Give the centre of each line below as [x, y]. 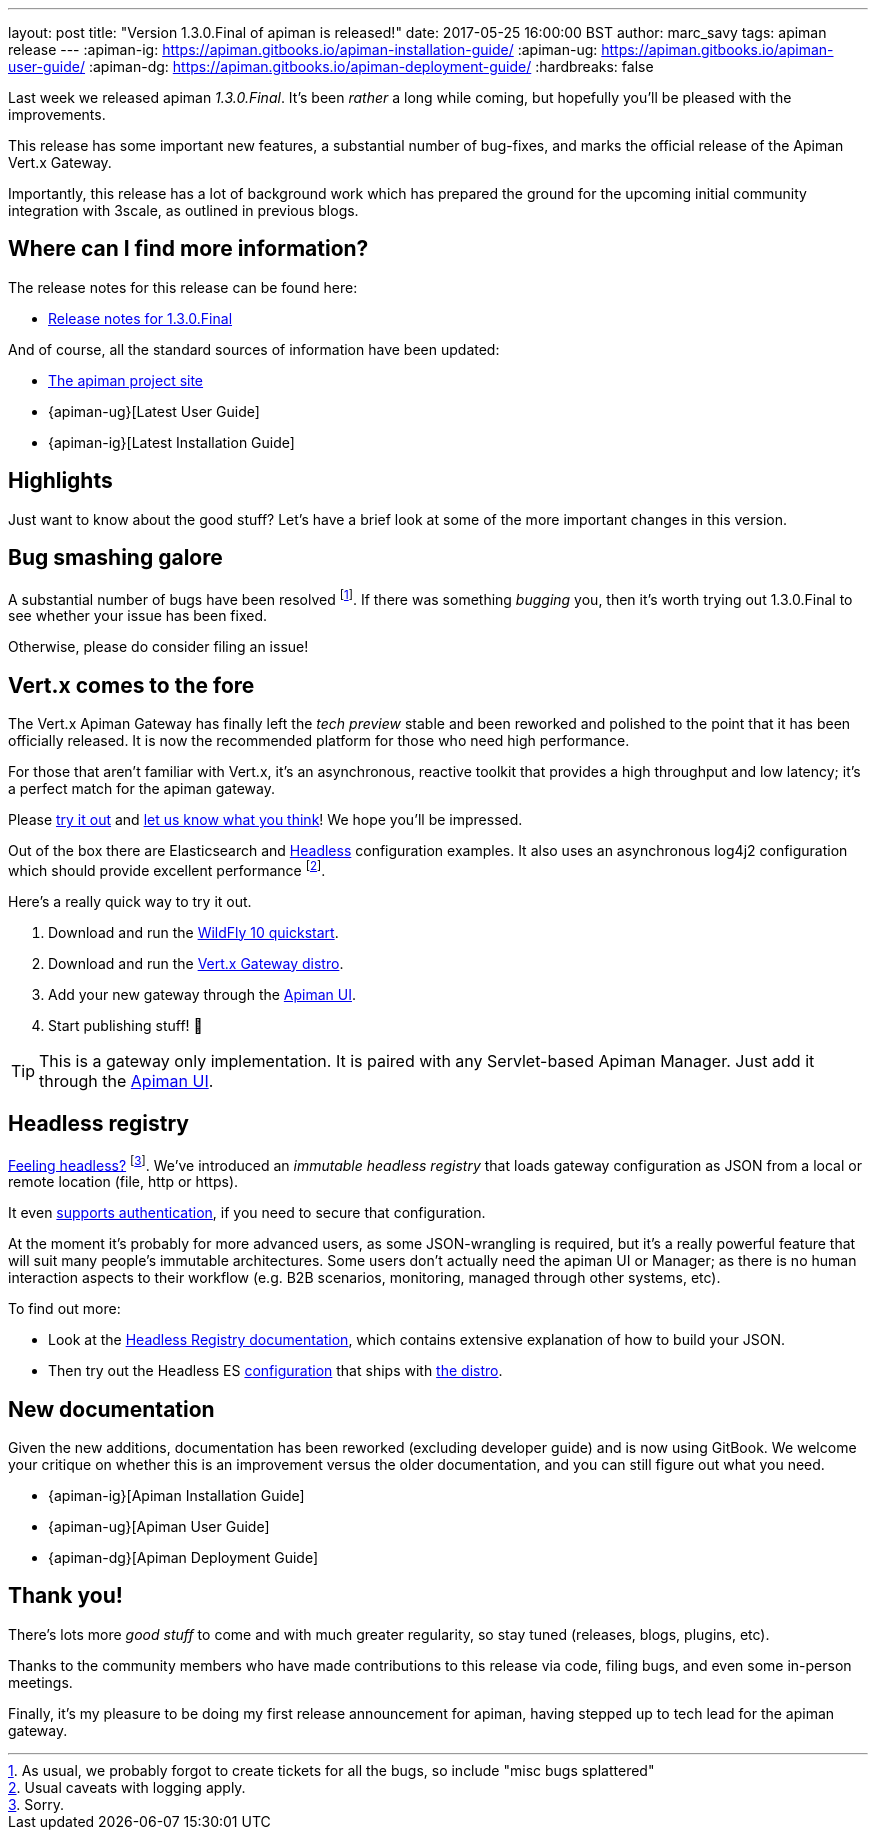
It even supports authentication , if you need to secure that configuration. [247, 1213]
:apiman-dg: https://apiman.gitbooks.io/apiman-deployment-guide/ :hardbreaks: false [371, 66]
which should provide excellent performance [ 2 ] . [167, 869]
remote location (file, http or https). [123, 1182]
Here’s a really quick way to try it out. [130, 901]
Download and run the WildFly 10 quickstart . [193, 932]
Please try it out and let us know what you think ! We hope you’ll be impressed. [265, 820]
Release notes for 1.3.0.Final [140, 318]
